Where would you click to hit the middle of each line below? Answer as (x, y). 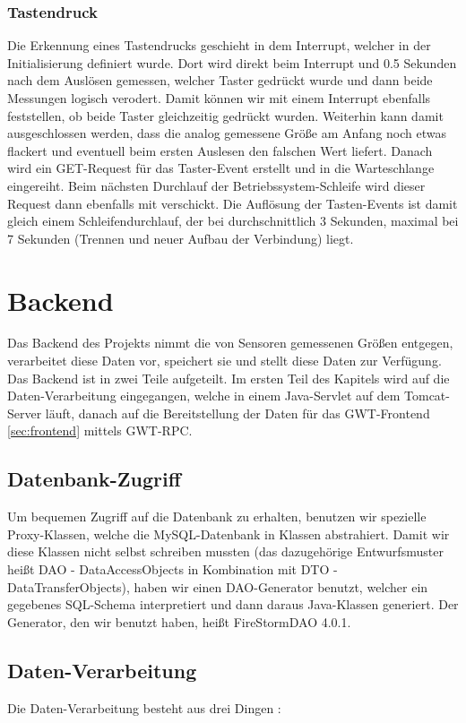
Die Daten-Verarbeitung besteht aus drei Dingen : (144, 707)
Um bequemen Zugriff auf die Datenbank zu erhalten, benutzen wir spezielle (217, 516)
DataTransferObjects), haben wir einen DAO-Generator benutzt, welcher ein (218, 586)
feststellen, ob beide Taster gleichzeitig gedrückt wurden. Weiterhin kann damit (225, 115)
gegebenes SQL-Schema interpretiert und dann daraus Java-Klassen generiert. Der (233, 604)
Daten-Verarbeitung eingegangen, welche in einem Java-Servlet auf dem (204, 396)
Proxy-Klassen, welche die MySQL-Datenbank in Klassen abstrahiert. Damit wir (229, 534)
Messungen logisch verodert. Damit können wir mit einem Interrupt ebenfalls (219, 98)
